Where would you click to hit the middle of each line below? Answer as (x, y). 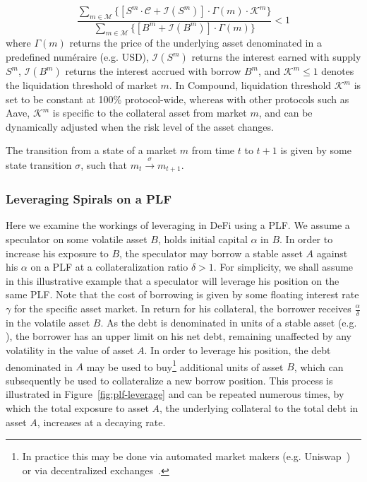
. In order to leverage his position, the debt (237, 350)
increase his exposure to (57, 253)
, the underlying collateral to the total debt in (259, 408)
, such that (104, 164)
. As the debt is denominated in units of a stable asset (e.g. (229, 322)
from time (213, 150)
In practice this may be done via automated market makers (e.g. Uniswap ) (186, 456)
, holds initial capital (203, 239)
